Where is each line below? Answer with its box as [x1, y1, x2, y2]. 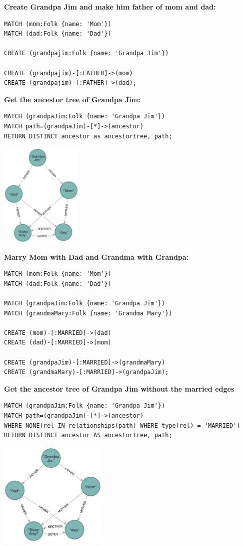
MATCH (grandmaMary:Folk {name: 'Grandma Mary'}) [4, 309, 172, 317]
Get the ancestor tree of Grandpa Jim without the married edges [4, 383, 234, 394]
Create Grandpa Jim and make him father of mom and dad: [4, 2, 216, 12]
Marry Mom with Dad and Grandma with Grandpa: [4, 251, 189, 262]
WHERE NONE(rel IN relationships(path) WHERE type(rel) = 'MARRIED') [4, 422, 240, 429]
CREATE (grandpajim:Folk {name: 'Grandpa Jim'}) [4, 50, 169, 57]
